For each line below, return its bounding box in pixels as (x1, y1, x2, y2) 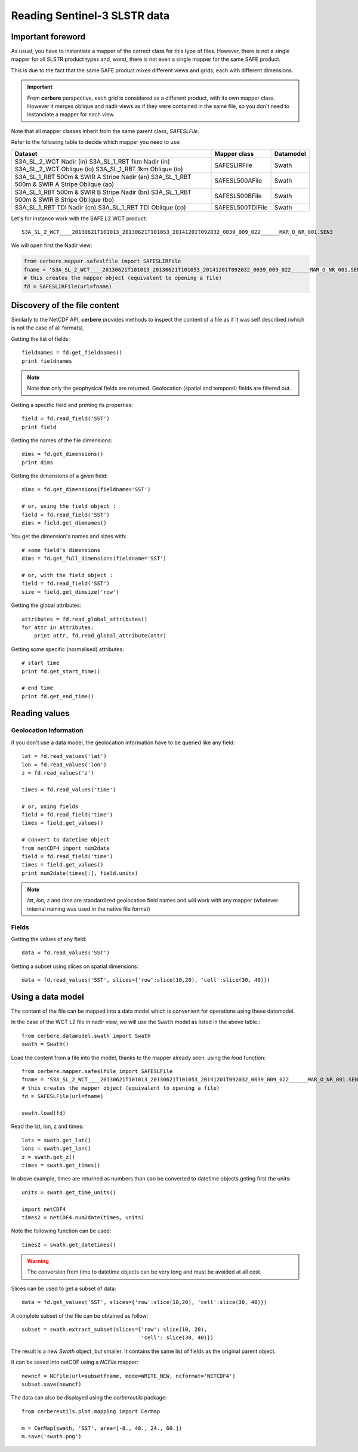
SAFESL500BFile (214, 192, 262, 200)
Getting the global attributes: (11, 602, 82, 609)
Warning (27, 1257, 49, 1265)
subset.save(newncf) (21, 1380, 82, 1388)
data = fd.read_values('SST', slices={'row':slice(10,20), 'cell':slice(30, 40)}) (21, 976, 270, 984)
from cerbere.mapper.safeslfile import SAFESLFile (21, 1068, 173, 1075)
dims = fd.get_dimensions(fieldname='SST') (21, 486, 151, 493)
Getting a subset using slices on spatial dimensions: (11, 963, 138, 970)
